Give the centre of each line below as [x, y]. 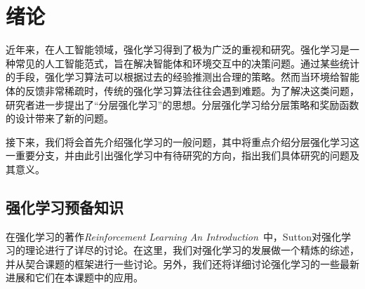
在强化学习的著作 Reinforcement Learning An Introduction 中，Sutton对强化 [174, 236]
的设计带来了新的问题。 [60, 118]
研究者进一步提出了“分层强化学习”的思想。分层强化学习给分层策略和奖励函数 [182, 104]
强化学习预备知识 [65, 207]
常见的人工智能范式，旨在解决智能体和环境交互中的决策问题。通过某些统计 [187, 63]
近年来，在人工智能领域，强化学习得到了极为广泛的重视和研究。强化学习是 [178, 49]
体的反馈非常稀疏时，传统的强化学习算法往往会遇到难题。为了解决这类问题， [182, 90]
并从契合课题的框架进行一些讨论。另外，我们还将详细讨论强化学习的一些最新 [182, 263]
